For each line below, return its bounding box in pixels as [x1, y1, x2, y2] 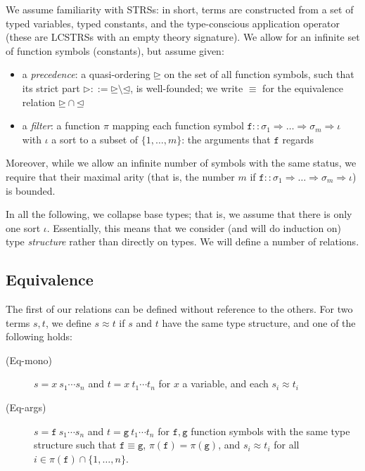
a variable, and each [182, 376, 269, 391]
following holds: [6, 329, 72, 344]
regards [282, 131, 314, 146]
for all [274, 437, 300, 452]
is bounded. [6, 183, 56, 198]
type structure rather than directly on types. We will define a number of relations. [6, 234, 359, 249]
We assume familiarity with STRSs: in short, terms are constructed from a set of [6, 2, 354, 16]
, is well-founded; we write [130, 80, 243, 95]
